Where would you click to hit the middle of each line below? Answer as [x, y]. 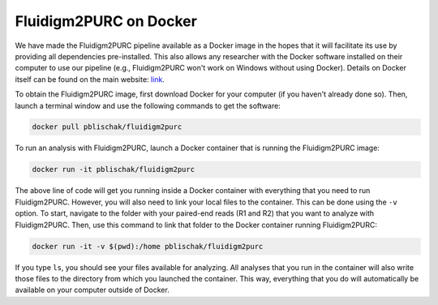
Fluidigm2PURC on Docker [106, 21]
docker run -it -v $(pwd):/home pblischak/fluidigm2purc [148, 246]
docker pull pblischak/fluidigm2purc [107, 127]
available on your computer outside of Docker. [92, 290]
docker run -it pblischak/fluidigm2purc [113, 170]
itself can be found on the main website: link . [90, 79]
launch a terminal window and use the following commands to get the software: [148, 105]
